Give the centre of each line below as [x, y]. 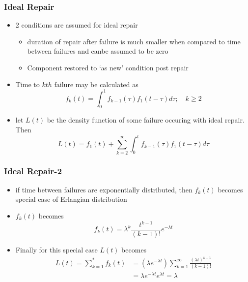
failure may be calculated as [96, 84]
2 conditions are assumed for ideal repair [77, 25]
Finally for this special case [56, 250]
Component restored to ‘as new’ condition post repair [108, 67]
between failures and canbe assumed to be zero [98, 51]
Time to [28, 84]
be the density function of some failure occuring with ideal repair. [146, 120]
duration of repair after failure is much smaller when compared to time [134, 41]
